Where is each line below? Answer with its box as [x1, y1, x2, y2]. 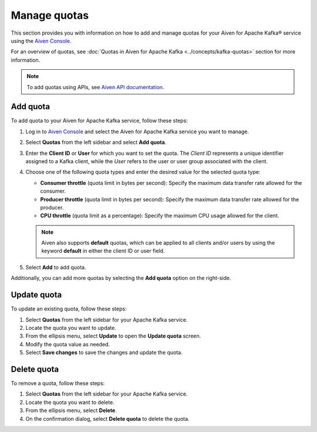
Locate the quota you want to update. [25, 324, 117, 331]
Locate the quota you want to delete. [25, 399, 114, 406]
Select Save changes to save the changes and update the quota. [25, 349, 183, 356]
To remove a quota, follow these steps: [11, 380, 105, 387]
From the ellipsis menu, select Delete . [25, 407, 117, 414]
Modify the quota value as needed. [25, 340, 110, 347]
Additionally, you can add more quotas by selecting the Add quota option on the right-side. [11, 275, 231, 282]
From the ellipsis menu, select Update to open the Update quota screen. [25, 332, 201, 340]
